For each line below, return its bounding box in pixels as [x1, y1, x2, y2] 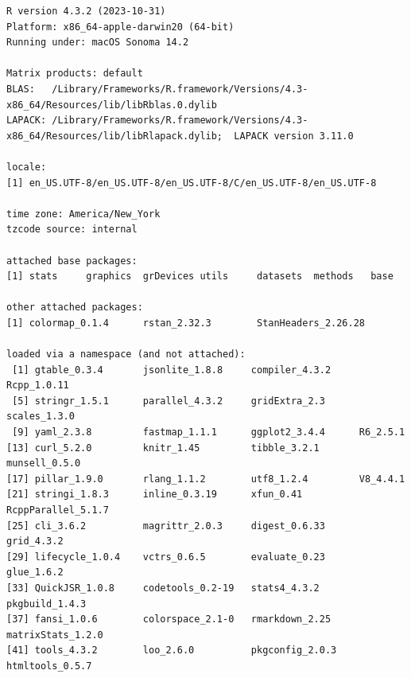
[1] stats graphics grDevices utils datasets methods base [6, 271, 394, 282]
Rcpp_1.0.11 [6, 380, 69, 392]
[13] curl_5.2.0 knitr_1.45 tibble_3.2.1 [6, 442, 320, 454]
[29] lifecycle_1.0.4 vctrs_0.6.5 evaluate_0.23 [6, 551, 325, 563]
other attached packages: [6, 302, 143, 314]
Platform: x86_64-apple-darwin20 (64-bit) [6, 21, 235, 33]
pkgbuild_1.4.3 [6, 598, 87, 610]
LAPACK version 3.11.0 [234, 130, 354, 142]
